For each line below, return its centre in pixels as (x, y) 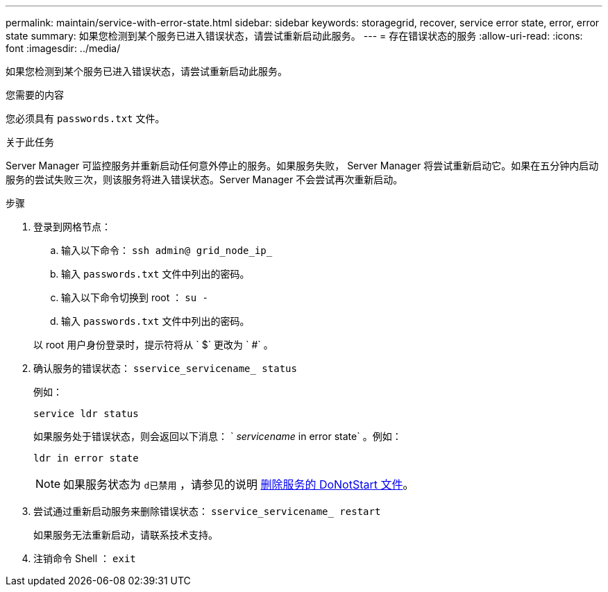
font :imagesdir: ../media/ (63, 48)
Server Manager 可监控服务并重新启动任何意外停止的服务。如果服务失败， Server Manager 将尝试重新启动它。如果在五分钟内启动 (302, 166)
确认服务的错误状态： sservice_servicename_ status (165, 368)
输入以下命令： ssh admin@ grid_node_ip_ (167, 250)
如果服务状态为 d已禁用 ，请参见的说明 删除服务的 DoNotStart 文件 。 (239, 484)
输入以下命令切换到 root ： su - (135, 297)
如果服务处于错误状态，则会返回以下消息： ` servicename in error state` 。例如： (218, 436)
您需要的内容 (35, 95)
